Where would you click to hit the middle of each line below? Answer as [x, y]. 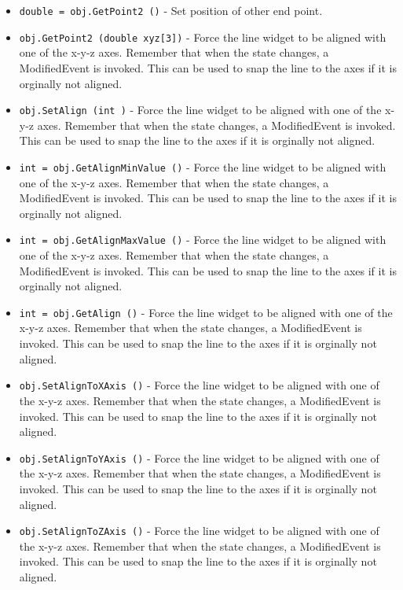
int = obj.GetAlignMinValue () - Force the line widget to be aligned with [203, 166]
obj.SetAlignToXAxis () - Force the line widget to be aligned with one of [199, 385]
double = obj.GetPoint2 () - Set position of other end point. [171, 10]
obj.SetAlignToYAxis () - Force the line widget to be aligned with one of [199, 457]
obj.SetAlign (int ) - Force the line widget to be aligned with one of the [200, 110]
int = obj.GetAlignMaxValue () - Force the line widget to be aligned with [203, 240]
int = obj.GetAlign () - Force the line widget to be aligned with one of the [206, 312]
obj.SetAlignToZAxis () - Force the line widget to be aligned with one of [199, 531]
